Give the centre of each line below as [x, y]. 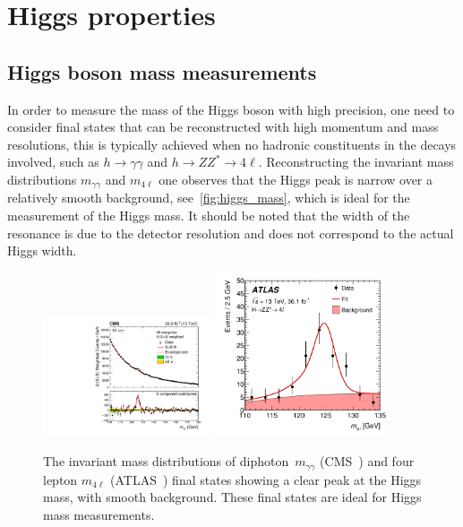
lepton [60, 479]
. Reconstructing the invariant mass [356, 162]
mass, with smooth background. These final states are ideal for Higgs [232, 497]
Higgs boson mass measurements [162, 71]
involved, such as [53, 162]
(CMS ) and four [367, 461]
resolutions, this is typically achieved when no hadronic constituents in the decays [232, 144]
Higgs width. [42, 251]
